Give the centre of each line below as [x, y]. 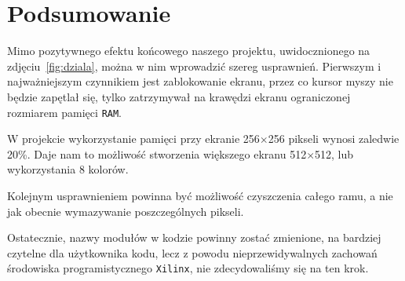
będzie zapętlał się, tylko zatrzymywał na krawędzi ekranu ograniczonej [179, 96]
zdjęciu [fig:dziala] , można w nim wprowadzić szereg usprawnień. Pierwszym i [194, 66]
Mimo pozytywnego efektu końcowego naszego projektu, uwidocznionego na [189, 51]
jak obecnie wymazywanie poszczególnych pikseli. [126, 211]
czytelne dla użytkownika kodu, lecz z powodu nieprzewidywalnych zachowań [192, 252]
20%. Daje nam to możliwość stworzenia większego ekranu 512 [157, 153]
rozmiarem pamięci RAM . [65, 112]
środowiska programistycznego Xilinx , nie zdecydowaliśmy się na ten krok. [188, 268]
